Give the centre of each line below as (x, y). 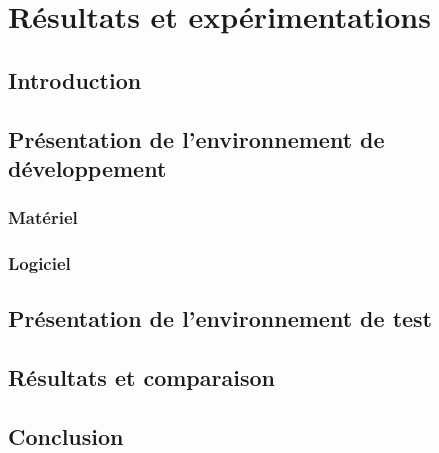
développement (87, 167)
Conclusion (66, 435)
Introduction (75, 79)
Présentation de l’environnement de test (220, 318)
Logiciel (39, 263)
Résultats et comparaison (141, 377)
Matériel (43, 217)
